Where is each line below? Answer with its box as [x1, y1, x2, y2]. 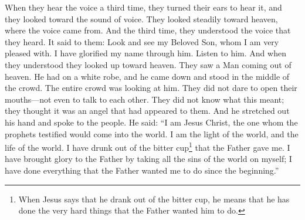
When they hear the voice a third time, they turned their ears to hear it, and [5, 1, 282, 13]
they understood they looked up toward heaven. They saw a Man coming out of [5, 58, 292, 70]
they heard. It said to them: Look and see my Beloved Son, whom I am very [5, 35, 279, 48]
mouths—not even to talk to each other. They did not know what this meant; [5, 93, 284, 105]
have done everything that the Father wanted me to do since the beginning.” [5, 164, 279, 176]
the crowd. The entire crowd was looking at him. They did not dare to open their [5, 82, 297, 94]
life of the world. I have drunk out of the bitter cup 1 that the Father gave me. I [5, 140, 290, 153]
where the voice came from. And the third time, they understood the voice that [5, 24, 291, 36]
